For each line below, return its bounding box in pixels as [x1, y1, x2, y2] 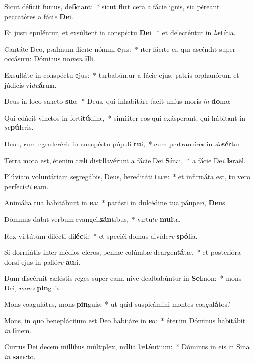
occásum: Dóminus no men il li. [4, 53, 95, 64]
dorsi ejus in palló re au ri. [4, 256, 81, 266]
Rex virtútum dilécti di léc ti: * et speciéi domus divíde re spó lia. [4, 230, 198, 241]
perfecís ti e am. [4, 181, 49, 191]
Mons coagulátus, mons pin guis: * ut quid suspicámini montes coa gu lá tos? [4, 299, 230, 309]
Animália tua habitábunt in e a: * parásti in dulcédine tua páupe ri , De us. [4, 197, 227, 208]
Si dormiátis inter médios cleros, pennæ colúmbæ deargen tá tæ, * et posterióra [4, 247, 241, 257]
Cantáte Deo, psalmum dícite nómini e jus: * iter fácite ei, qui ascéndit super [4, 44, 236, 54]
